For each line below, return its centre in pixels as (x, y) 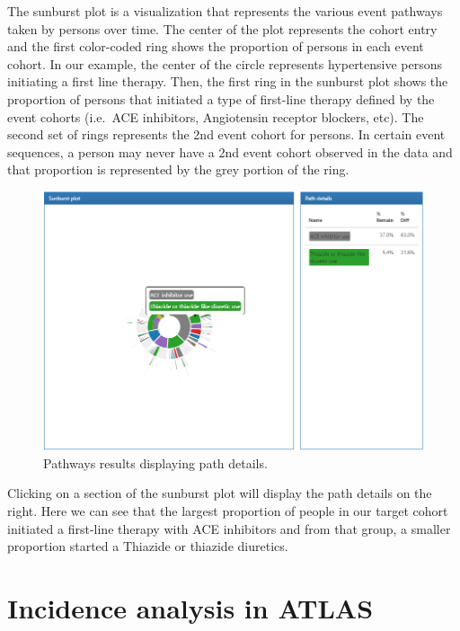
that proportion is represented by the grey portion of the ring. (178, 169)
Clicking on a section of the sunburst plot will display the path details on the (220, 493)
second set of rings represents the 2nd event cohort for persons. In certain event (226, 134)
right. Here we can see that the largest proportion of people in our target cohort (228, 511)
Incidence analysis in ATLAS (190, 608)
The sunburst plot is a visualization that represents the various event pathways (225, 11)
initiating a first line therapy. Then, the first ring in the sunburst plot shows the (228, 81)
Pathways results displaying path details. (155, 462)
